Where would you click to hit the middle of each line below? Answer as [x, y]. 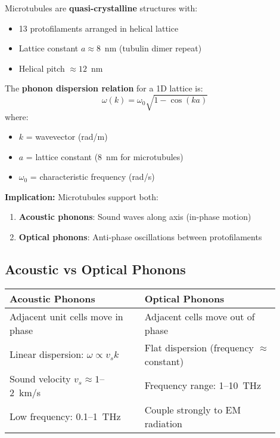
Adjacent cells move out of [200, 316]
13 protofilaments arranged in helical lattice [99, 28]
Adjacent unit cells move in [66, 316]
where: [17, 116]
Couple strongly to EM [193, 409]
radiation [163, 423]
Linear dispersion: [47, 354]
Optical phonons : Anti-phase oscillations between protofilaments [140, 237]
